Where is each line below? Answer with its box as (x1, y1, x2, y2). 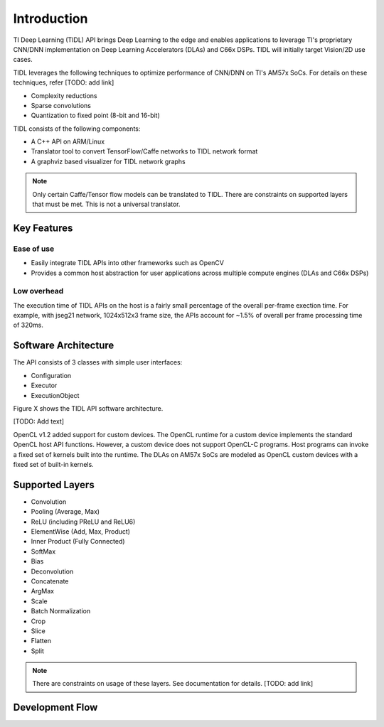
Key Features (13, 222, 73, 234)
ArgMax (31, 587, 55, 596)
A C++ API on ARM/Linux (31, 137, 105, 146)
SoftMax (31, 547, 56, 556)
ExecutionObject (31, 391, 80, 399)
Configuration (31, 371, 72, 379)
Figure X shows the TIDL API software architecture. (13, 404, 164, 412)
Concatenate (31, 576, 69, 586)
